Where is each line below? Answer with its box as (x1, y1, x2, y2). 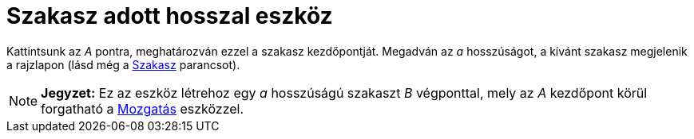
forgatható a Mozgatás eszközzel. (41, 100, 244, 117)
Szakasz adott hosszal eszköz (6, 2, 333, 29)
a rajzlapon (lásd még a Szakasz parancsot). (6, 57, 240, 71)
